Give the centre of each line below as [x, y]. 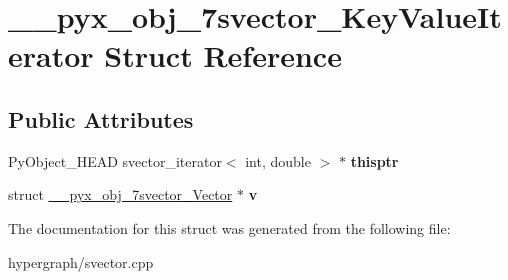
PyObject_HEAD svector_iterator [115, 160]
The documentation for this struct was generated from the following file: [229, 227]
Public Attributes [101, 118]
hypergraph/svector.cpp [81, 261]
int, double [278, 160]
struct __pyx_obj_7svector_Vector [120, 194]
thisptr [374, 160]
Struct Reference [223, 55]
